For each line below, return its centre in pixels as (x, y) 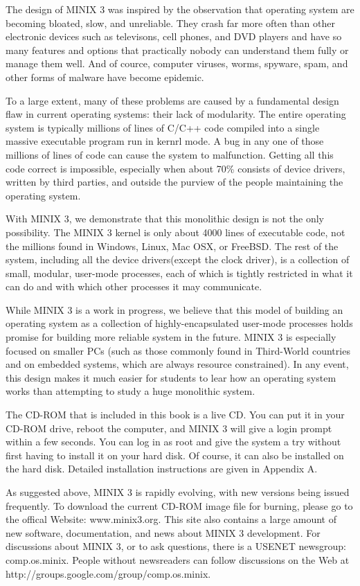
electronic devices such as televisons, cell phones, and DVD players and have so (174, 36)
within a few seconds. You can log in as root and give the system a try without (173, 442)
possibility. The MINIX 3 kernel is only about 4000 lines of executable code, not (175, 232)
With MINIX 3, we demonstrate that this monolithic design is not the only (165, 219)
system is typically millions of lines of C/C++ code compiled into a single (163, 127)
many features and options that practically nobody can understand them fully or (177, 50)
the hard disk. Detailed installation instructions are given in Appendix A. (162, 469)
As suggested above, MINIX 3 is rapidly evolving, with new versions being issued (178, 492)
